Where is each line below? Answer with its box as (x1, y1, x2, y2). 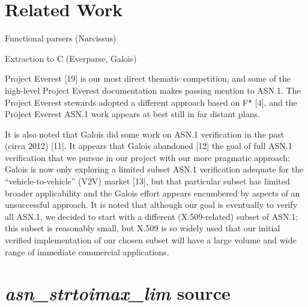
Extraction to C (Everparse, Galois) (5, 52, 137, 64)
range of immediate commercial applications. (5, 245, 169, 258)
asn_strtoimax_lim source (5, 281, 231, 306)
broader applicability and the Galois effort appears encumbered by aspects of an (5, 186, 300, 199)
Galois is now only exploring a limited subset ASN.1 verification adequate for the (5, 163, 304, 175)
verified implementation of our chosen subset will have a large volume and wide (5, 234, 297, 246)
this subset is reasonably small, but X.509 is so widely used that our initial (5, 222, 280, 234)
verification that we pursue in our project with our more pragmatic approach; (5, 151, 290, 163)
